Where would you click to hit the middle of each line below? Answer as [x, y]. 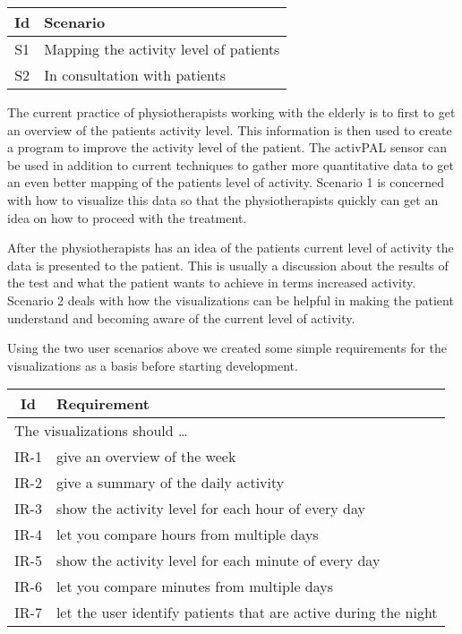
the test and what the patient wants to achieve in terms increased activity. [212, 283]
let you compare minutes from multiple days [195, 587]
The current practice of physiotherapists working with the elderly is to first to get [231, 112]
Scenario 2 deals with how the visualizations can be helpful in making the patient [231, 300]
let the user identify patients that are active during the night [247, 613]
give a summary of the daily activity [170, 483]
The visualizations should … [101, 431]
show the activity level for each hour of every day [210, 509]
